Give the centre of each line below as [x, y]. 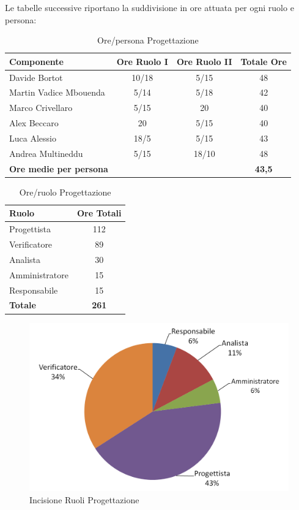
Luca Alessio [33, 138]
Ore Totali [99, 213]
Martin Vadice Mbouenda [57, 92]
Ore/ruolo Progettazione [65, 192]
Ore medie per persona [59, 168]
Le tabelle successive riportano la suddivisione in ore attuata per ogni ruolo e [149, 7]
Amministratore [39, 274]
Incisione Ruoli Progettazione [84, 499]
